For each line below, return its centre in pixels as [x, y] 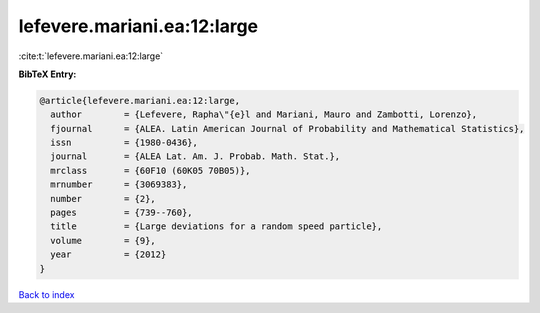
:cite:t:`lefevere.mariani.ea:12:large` [91, 56]
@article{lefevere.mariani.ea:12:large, [139, 100]
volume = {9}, [103, 240]
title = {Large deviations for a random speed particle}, [216, 226]
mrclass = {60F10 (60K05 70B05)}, [150, 170]
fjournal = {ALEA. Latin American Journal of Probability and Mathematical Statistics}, [287, 128]
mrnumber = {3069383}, [119, 184]
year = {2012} [108, 254]
